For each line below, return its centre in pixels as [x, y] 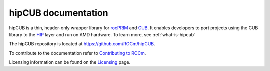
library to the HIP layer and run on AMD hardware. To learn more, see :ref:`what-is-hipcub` [102, 34]
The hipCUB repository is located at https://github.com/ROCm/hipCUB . [82, 44]
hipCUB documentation [59, 13]
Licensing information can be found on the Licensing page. [70, 62]
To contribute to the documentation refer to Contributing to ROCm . [78, 53]
